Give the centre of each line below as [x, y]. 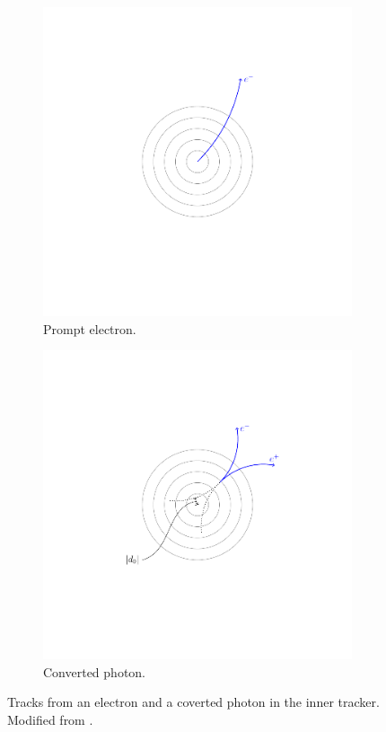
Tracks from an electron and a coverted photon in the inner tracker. [193, 702]
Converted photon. [95, 671]
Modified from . [50, 719]
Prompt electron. [90, 328]
